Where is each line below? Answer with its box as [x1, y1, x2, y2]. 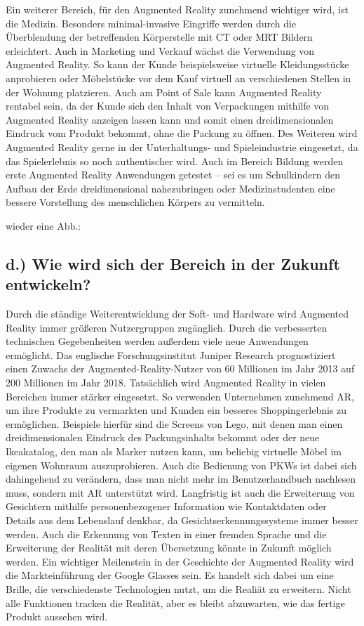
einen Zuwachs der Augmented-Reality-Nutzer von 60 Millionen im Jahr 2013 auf [6, 361, 355, 376]
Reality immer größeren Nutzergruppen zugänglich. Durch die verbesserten [6, 320, 328, 334]
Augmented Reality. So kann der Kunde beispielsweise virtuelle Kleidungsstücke [6, 57, 349, 72]
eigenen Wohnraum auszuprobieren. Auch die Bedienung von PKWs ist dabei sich [6, 457, 357, 472]
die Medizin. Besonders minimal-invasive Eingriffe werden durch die [6, 15, 297, 30]
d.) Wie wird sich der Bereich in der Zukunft [6, 252, 340, 274]
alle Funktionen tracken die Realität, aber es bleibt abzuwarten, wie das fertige [6, 595, 345, 610]
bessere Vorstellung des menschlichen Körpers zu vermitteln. [6, 195, 265, 209]
